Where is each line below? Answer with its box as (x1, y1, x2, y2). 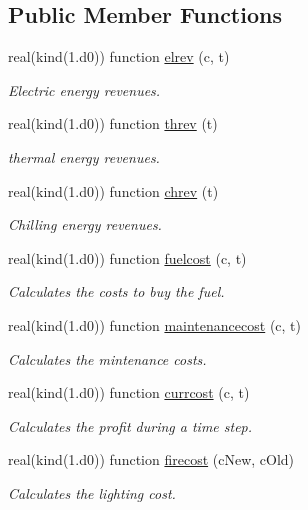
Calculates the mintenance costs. (8, 348, 207, 369)
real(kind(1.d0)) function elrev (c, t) (8, 46, 230, 67)
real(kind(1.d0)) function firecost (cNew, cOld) (8, 449, 295, 470)
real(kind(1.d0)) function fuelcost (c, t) (8, 247, 247, 268)
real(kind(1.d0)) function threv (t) (8, 113, 218, 134)
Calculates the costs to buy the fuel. (8, 281, 225, 302)
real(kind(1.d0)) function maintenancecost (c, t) (8, 314, 301, 335)
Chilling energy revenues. (8, 214, 162, 235)
